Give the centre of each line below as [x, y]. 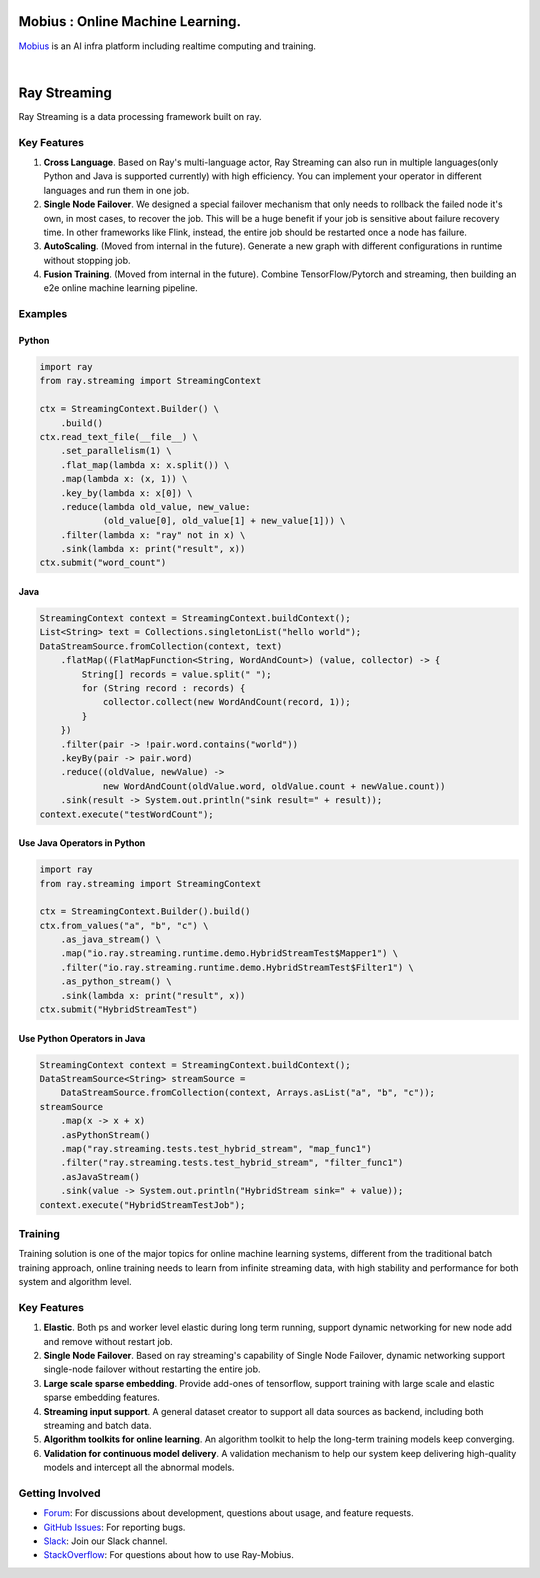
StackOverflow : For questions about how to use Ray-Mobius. [168, 1555]
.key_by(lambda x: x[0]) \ [127, 493]
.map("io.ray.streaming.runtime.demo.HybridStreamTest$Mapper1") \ [229, 953]
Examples [43, 314]
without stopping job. [87, 260]
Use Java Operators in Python [82, 843]
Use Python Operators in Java [82, 1038]
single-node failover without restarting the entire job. [152, 1369]
